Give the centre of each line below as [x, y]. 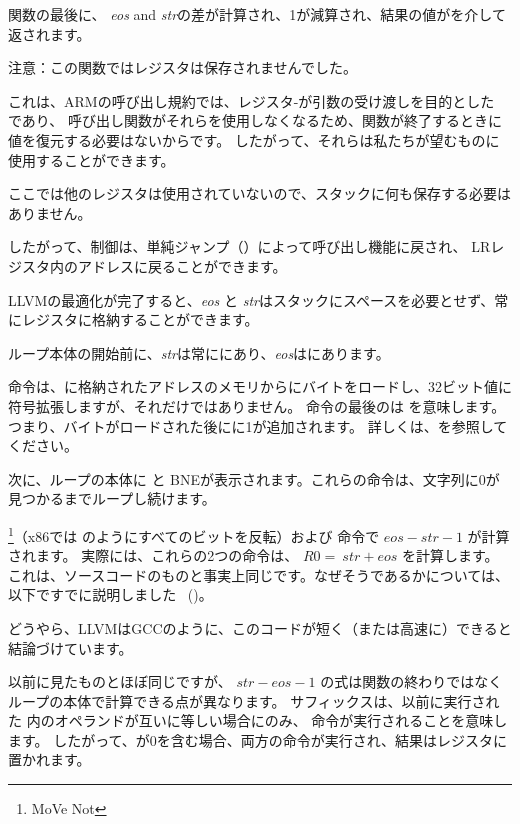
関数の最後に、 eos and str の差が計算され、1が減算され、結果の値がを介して [257, 14]
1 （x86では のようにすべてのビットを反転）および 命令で [194, 534]
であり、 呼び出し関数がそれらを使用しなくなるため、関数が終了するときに [255, 120]
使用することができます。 [91, 159]
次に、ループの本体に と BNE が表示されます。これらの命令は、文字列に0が [254, 478]
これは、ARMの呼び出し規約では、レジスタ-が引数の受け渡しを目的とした [251, 100]
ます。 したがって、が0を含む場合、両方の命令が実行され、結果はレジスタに [257, 739]
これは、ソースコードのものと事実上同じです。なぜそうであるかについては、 [259, 574]
